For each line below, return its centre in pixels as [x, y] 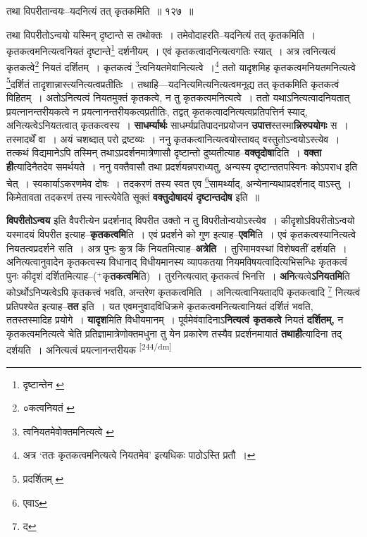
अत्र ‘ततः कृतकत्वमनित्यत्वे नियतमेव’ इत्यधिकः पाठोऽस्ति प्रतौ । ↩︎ [139, 455]
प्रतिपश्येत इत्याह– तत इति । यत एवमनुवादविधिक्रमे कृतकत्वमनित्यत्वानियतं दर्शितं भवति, [160, 305]
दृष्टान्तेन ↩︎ [44, 384]
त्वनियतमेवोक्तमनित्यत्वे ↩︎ [68, 431]
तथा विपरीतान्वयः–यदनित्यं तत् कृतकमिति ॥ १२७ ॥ [100, 11]
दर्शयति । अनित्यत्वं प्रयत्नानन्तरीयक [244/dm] [89, 348]
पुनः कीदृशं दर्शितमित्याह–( [52, 275]
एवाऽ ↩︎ [35, 502]
